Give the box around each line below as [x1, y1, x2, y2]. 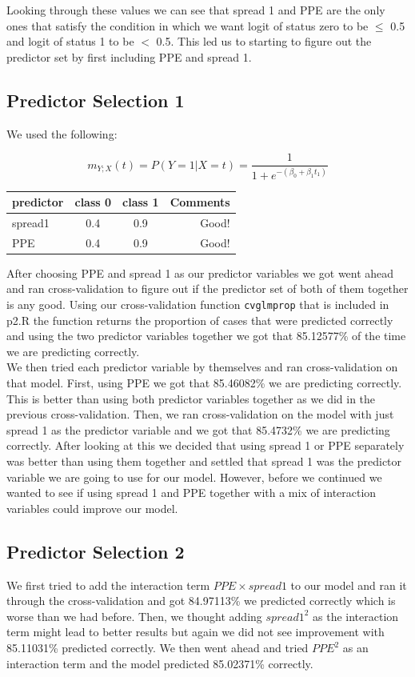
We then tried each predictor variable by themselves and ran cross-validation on [6, 359, 398, 375]
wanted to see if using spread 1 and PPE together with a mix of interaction [6, 484, 377, 501]
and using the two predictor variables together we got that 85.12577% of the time [6, 327, 406, 344]
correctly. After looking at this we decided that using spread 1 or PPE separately [6, 437, 405, 454]
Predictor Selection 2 [6, 539, 185, 563]
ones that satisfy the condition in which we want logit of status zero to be [6, 17, 369, 34]
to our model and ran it [290, 576, 407, 593]
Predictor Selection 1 [6, 87, 185, 112]
